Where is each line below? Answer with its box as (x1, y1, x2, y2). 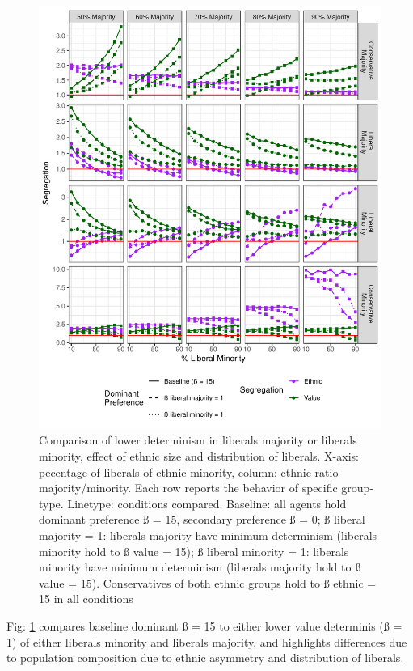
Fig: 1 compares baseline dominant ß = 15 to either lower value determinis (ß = (6, 617, 402, 634)
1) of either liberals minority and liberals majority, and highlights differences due (6, 633, 407, 650)
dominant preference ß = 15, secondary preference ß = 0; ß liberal (39, 511, 365, 528)
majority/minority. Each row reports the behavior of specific (39, 479, 338, 496)
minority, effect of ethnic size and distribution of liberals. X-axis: (39, 448, 359, 465)
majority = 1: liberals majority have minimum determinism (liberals (39, 527, 377, 543)
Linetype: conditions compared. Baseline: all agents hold (67, 495, 347, 512)
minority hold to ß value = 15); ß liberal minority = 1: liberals (39, 542, 349, 559)
